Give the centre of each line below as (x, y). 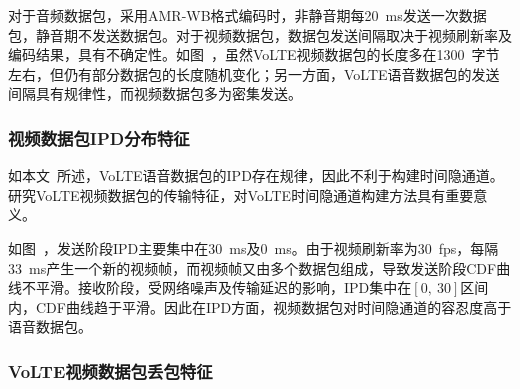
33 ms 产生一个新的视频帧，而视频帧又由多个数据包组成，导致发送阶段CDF (252, 267)
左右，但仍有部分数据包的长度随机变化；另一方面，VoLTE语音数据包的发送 (254, 73)
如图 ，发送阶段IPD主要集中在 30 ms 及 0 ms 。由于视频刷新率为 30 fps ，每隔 (253, 247)
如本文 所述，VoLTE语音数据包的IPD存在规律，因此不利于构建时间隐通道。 (256, 175)
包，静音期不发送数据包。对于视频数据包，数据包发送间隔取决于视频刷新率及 (260, 34)
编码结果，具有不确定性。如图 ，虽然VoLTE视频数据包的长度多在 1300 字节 (254, 54)
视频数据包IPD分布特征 (99, 137)
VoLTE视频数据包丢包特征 (110, 370)
